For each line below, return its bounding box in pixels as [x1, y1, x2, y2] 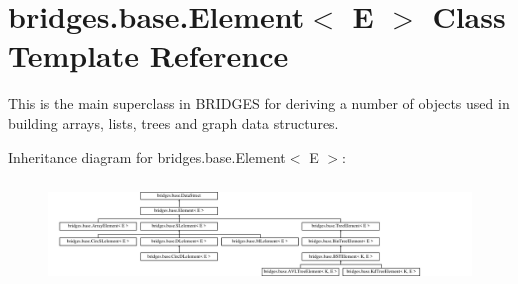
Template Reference [8, 35, 289, 76]
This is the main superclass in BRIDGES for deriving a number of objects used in [8, 93, 510, 114]
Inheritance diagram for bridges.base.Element [8, 146, 286, 167]
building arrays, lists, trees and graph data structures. [8, 112, 339, 133]
